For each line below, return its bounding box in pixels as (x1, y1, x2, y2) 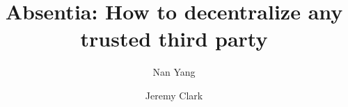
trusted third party (80, 24, 268, 53)
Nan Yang (152, 65, 196, 79)
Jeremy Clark (145, 88, 203, 102)
